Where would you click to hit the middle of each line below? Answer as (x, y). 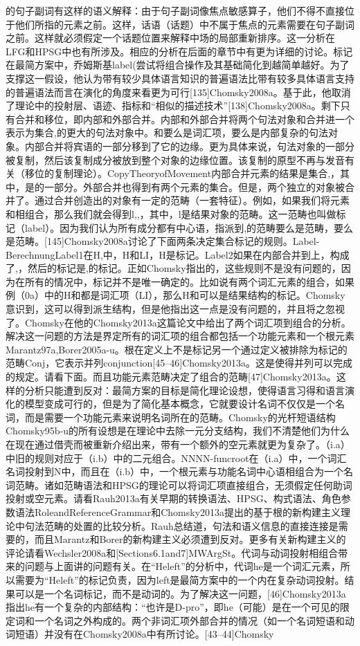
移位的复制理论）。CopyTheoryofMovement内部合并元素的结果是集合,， (182, 173)
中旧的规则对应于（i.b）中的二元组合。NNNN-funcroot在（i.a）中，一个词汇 (176, 458)
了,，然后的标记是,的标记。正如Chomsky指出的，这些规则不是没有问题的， (173, 268)
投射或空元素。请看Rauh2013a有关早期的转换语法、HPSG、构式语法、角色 (173, 498)
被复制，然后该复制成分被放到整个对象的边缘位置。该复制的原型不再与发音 (175, 159)
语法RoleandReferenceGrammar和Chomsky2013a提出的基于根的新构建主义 (178, 511)
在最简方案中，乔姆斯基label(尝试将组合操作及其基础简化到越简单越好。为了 (178, 65)
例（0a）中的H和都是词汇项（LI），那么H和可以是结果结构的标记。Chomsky (175, 295)
